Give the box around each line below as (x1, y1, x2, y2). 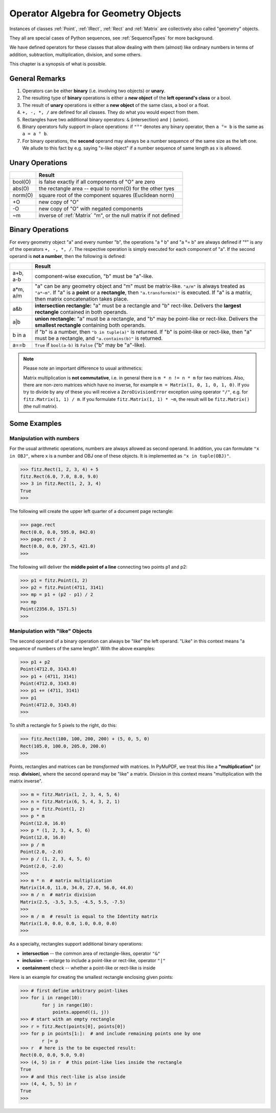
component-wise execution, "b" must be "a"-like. (35, 272, 153, 280)
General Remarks (9, 74, 66, 83)
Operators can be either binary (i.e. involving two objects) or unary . (22, 88, 166, 94)
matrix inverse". (9, 778, 43, 784)
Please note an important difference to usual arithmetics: (23, 365, 143, 371)
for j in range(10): (41, 1002, 94, 1008)
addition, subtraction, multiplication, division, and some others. (9, 51, 142, 57)
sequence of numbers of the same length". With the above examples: (9, 645, 155, 651)
